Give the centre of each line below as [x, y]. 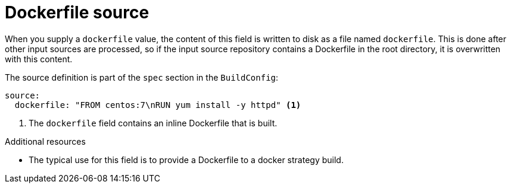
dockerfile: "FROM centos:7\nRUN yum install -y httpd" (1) [158, 105]
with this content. [39, 59]
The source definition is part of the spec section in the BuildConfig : [142, 77]
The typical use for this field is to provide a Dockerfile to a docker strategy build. [186, 160]
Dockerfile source [77, 12]
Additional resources [45, 141]
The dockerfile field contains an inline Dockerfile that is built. [153, 123]
